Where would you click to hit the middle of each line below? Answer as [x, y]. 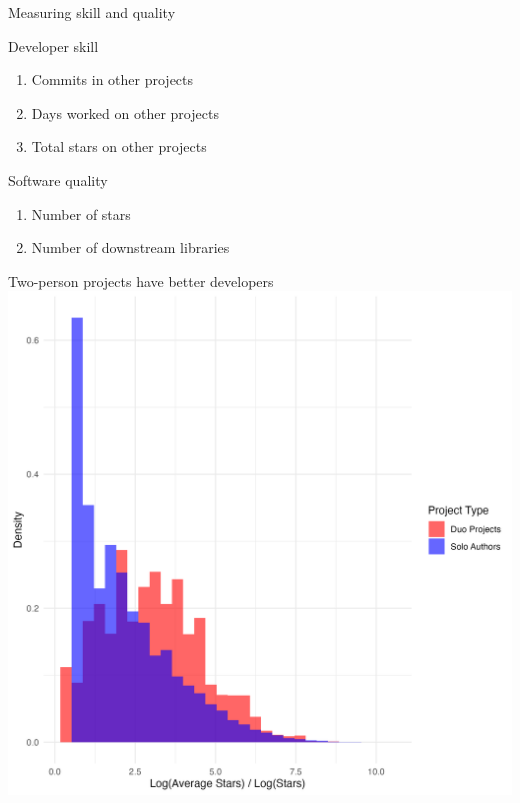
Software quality [58, 179]
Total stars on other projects [119, 146]
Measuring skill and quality [92, 12]
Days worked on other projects [125, 112]
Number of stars [81, 213]
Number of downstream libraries [130, 247]
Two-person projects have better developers [141, 280]
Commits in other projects [112, 79]
